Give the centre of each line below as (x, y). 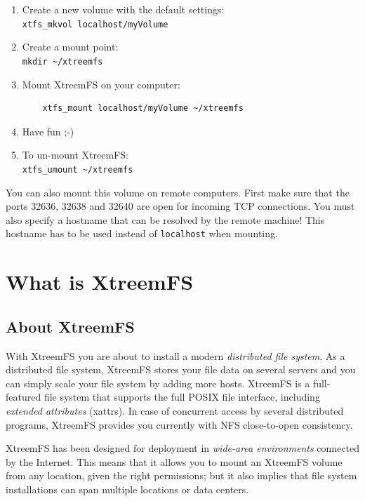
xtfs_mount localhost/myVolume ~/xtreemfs (143, 108)
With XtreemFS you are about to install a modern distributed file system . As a (175, 355)
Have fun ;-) (48, 131)
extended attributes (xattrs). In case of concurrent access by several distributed (175, 410)
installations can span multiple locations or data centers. (127, 489)
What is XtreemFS (100, 282)
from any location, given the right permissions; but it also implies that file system (181, 475)
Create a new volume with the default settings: (123, 9)
